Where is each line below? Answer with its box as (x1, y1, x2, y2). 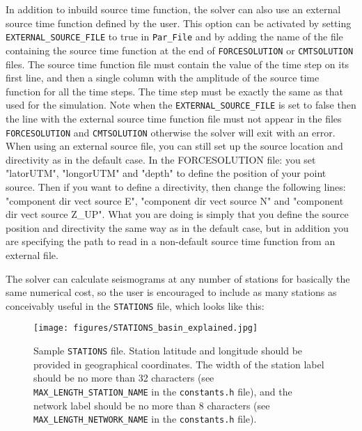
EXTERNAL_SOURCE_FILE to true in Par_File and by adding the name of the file (6, 29, 343, 44)
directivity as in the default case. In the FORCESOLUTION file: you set (6, 152, 316, 166)
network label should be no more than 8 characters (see (33, 398, 270, 412)
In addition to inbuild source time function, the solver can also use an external (6, 2, 341, 16)
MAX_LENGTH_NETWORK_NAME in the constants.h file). (33, 412, 257, 426)
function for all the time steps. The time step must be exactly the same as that (6, 84, 343, 98)
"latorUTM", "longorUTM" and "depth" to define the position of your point (6, 166, 326, 180)
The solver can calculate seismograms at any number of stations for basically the (6, 271, 350, 285)
